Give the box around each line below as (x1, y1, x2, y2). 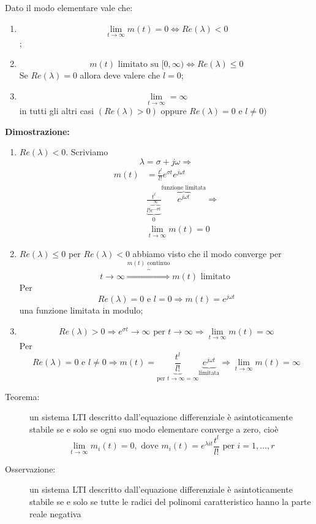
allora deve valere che (80, 69, 160, 82)
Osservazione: (5, 462, 56, 475)
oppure (160, 104, 187, 117)
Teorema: (5, 390, 40, 403)
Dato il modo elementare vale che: (5, 1, 133, 13)
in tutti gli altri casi (19, 104, 94, 117)
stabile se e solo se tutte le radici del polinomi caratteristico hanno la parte (29, 495, 311, 508)
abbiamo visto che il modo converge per (132, 247, 282, 260)
